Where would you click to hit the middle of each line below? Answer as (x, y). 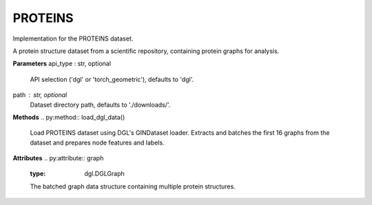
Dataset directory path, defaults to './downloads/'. (100, 105)
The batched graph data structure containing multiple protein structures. (133, 186)
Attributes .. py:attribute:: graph (58, 158)
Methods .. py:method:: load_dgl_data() (69, 117)
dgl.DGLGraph (105, 174)
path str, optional (40, 95)
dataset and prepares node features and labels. (97, 142)
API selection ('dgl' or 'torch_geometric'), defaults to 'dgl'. (112, 79)
